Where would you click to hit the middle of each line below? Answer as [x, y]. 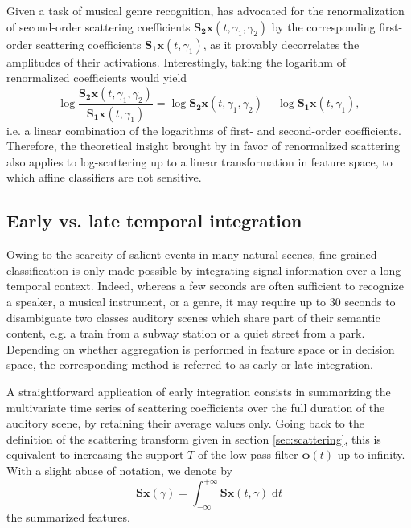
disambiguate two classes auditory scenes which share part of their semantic [193, 317]
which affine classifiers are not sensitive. [104, 177]
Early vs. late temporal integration [154, 221]
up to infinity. [371, 454]
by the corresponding [323, 26]
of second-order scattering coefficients [99, 26]
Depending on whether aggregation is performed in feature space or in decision [201, 348]
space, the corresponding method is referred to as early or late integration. [190, 364]
